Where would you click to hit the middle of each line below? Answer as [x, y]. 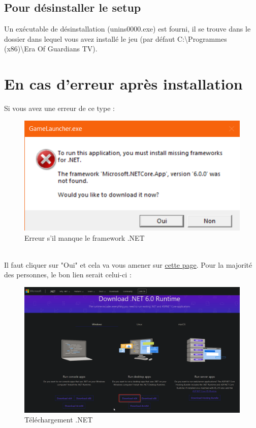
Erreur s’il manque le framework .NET [85, 237]
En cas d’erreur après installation [123, 84]
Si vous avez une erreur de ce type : [59, 108]
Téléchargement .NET [59, 420]
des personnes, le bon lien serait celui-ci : [68, 275]
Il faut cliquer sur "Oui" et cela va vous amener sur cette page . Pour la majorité [128, 264]
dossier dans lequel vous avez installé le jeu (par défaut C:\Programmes [116, 38]
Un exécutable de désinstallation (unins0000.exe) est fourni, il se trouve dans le [127, 29]
